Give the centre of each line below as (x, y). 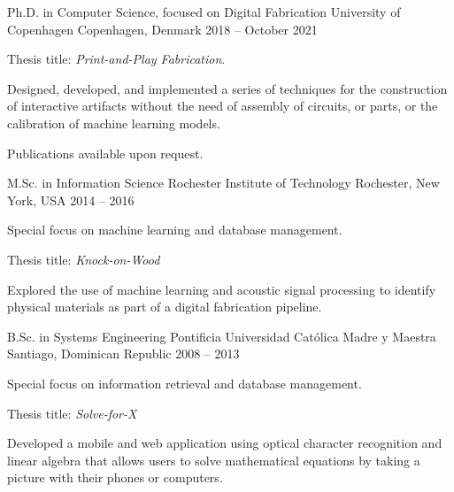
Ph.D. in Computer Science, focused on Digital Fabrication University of (204, 12)
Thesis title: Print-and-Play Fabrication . (116, 59)
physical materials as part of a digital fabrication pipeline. (165, 307)
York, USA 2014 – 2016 (71, 200)
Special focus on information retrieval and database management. (185, 383)
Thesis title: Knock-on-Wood (84, 259)
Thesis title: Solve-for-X (72, 413)
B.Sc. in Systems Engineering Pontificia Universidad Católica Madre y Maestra (222, 336)
